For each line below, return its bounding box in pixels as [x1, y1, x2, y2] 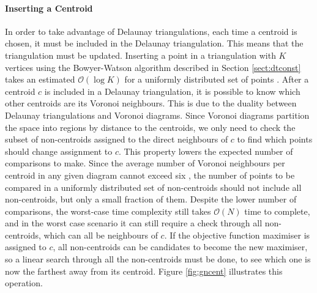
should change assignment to [5, 144, 113, 157]
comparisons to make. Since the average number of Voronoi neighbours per [5, 157, 285, 169]
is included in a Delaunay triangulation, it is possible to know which [44, 84, 300, 97]
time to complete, [244, 204, 310, 217]
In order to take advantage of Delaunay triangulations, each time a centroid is [5, 24, 297, 37]
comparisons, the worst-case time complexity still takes [5, 204, 211, 217]
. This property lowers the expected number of [118, 144, 293, 157]
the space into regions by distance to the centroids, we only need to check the [5, 121, 296, 133]
